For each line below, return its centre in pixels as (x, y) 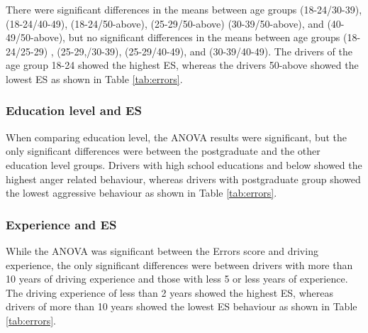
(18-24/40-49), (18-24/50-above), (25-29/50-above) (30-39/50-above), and (165, 23)
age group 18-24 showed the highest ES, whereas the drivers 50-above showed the (182, 65)
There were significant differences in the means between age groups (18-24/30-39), (184, 9)
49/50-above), (35, 37)
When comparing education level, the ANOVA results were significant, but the (177, 137)
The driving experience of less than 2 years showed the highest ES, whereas (169, 292)
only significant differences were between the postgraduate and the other (163, 151)
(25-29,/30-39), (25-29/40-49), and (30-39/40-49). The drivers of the (205, 51)
